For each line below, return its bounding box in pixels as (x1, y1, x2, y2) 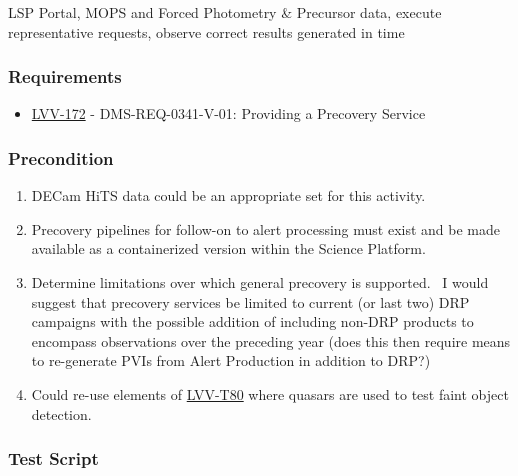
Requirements (8, 64, 122, 89)
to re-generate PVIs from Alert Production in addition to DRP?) (31, 350, 431, 371)
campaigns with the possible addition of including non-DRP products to (31, 311, 474, 332)
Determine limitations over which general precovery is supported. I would (31, 272, 489, 292)
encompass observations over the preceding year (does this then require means (31, 330, 511, 351)
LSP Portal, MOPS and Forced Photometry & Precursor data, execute (8, 2, 442, 22)
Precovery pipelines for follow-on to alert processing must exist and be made (31, 218, 500, 239)
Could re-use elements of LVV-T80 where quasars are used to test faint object (31, 383, 509, 404)
